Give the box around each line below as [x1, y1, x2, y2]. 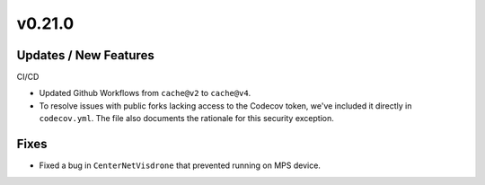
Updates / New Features [16, 48, 154, 63]
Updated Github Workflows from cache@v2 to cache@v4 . [39, 88, 251, 99]
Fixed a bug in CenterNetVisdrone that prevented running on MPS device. [39, 160, 321, 171]
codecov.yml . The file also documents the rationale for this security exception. [39, 113, 334, 124]
